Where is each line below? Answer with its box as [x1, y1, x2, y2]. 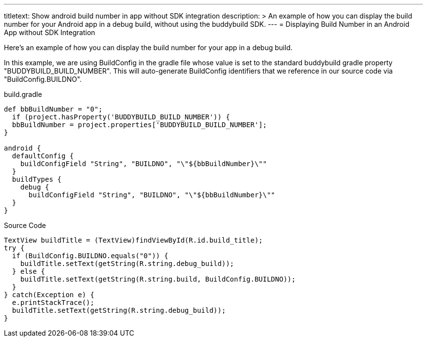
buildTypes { [12, 175, 62, 183]
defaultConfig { [12, 152, 74, 160]
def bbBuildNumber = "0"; [4, 105, 103, 113]
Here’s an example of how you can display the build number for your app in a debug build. [4, 43, 292, 52]
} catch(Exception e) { [4, 291, 95, 299]
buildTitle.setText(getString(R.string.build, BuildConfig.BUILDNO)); [20, 275, 296, 283]
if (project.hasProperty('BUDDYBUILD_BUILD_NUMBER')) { [12, 113, 230, 121]
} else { [12, 267, 45, 275]
